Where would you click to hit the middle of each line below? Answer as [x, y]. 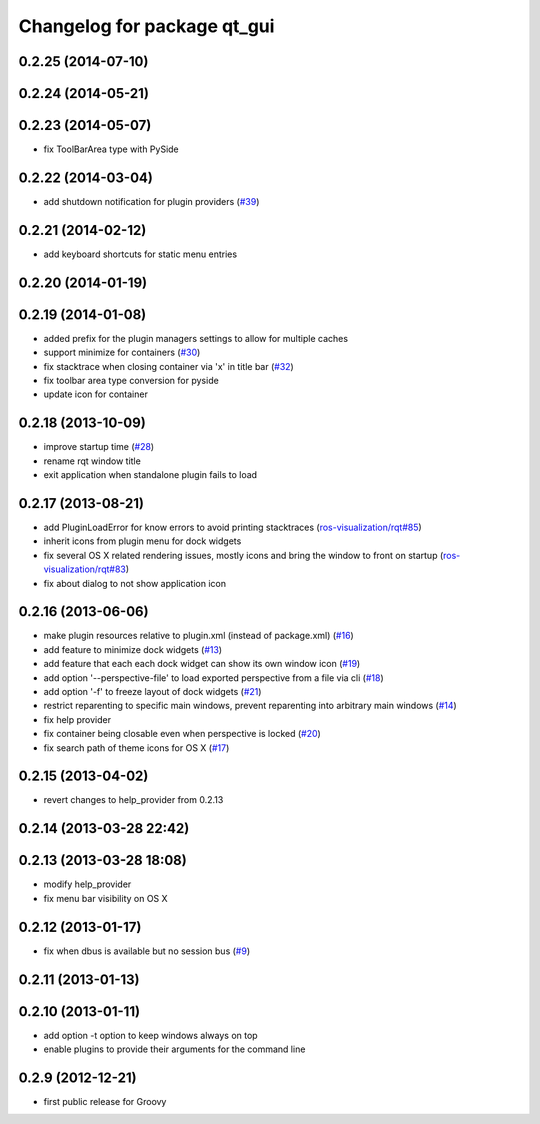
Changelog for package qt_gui [146, 26]
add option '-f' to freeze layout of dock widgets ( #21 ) [152, 692]
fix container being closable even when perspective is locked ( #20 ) [182, 734]
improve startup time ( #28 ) [99, 447]
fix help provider [77, 719]
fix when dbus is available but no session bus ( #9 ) [147, 951]
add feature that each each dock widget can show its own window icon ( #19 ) [202, 664]
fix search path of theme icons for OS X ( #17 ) [136, 747]
